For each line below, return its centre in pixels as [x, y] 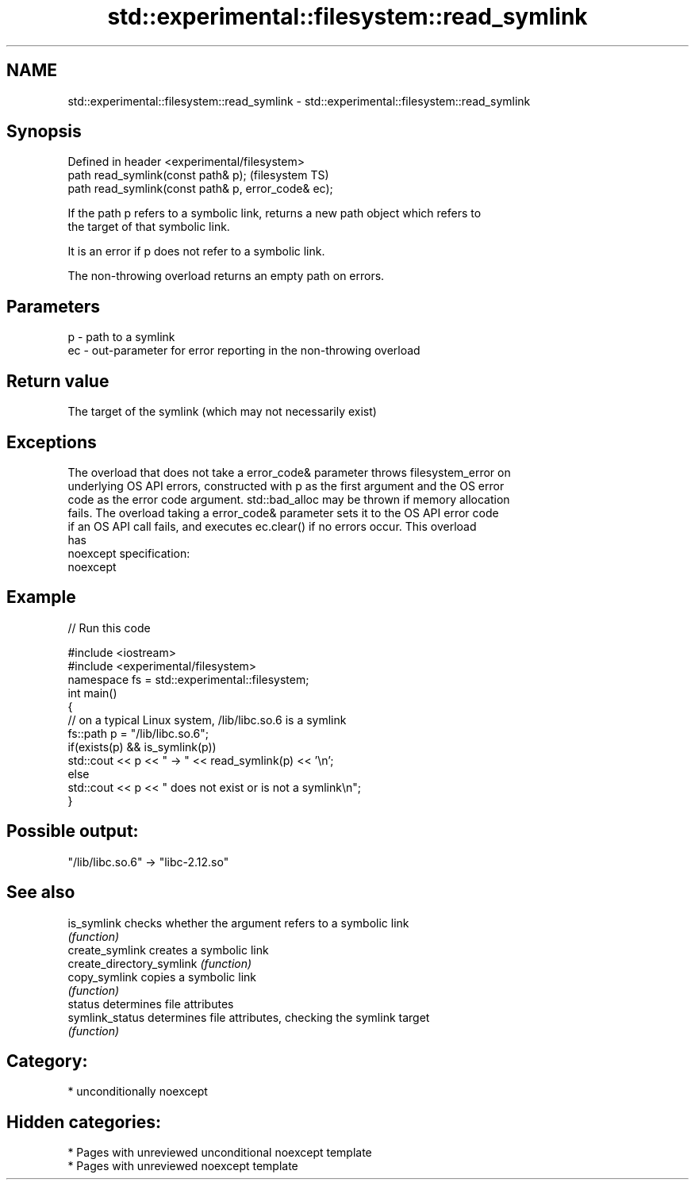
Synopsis [44, 132]
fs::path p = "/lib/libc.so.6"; [138, 733]
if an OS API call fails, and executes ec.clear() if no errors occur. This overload [272, 526]
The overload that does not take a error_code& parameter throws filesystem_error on [289, 472]
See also [41, 892]
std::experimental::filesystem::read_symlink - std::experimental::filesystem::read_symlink [299, 101]
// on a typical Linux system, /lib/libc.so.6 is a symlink [207, 720]
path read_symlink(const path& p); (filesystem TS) [198, 175]
